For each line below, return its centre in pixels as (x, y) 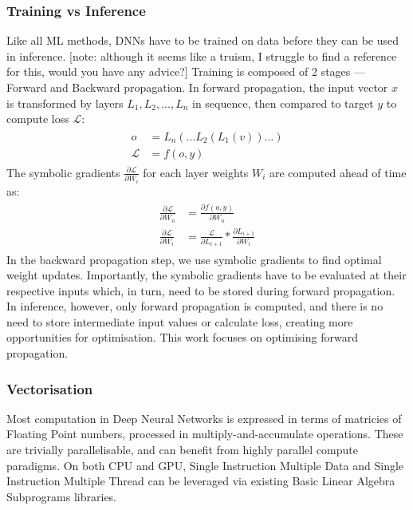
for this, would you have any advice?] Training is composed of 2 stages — (186, 71)
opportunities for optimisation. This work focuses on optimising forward (182, 337)
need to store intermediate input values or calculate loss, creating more (180, 321)
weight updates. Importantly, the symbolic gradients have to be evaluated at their (206, 275)
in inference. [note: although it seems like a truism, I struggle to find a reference (202, 55)
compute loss (38, 119)
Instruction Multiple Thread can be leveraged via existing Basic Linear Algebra (201, 481)
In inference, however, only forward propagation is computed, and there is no (195, 306)
